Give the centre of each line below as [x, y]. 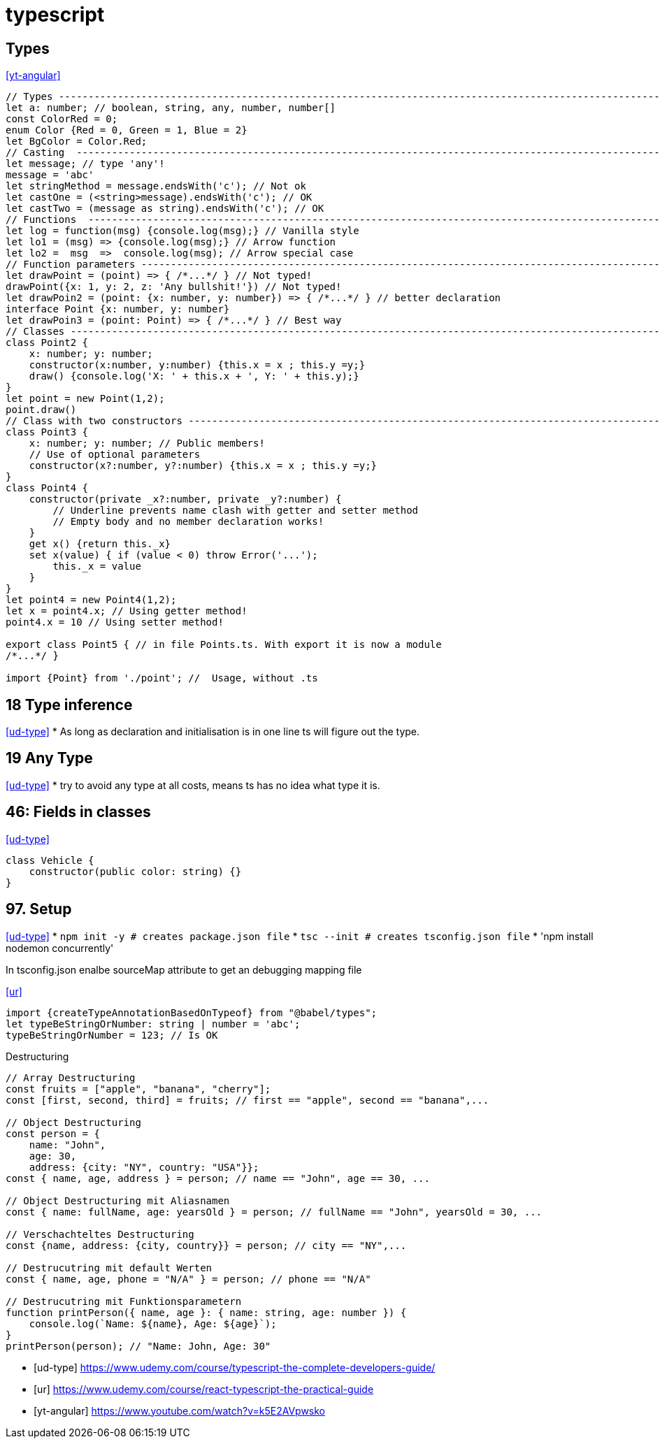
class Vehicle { [50, 860]
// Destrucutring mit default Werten [109, 1268]
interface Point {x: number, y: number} [118, 309]
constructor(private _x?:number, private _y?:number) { [185, 499]
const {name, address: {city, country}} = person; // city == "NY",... [206, 1245]
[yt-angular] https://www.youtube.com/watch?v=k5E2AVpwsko [179, 1410]
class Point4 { [47, 488]
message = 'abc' [50, 175]
